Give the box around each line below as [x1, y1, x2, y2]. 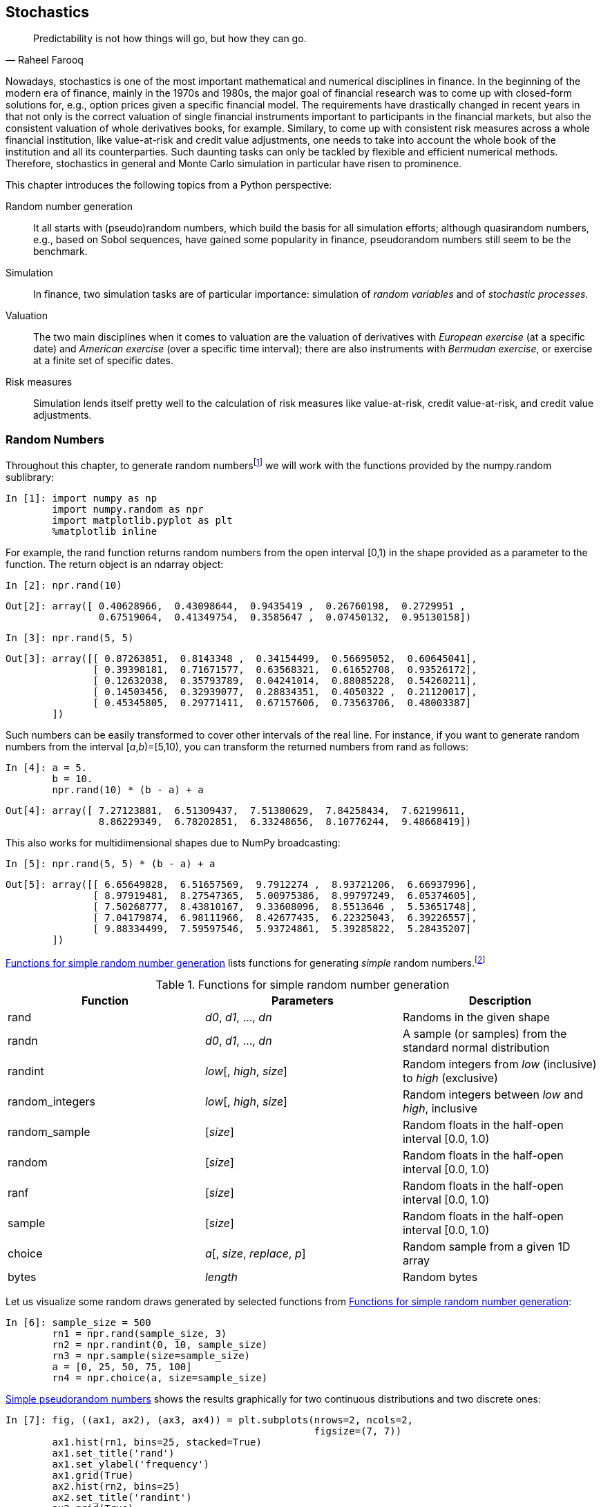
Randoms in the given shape [402, 1010, 550, 1025]
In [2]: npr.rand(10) [6, 579, 122, 591]
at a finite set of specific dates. [33, 354, 174, 367]
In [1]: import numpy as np [6, 492, 158, 504]
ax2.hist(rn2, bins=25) [52, 1481, 180, 1492]
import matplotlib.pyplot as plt [52, 514, 233, 526]
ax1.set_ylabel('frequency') [52, 1459, 210, 1470]
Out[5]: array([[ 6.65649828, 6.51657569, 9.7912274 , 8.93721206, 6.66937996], [6, 878, 477, 890]
